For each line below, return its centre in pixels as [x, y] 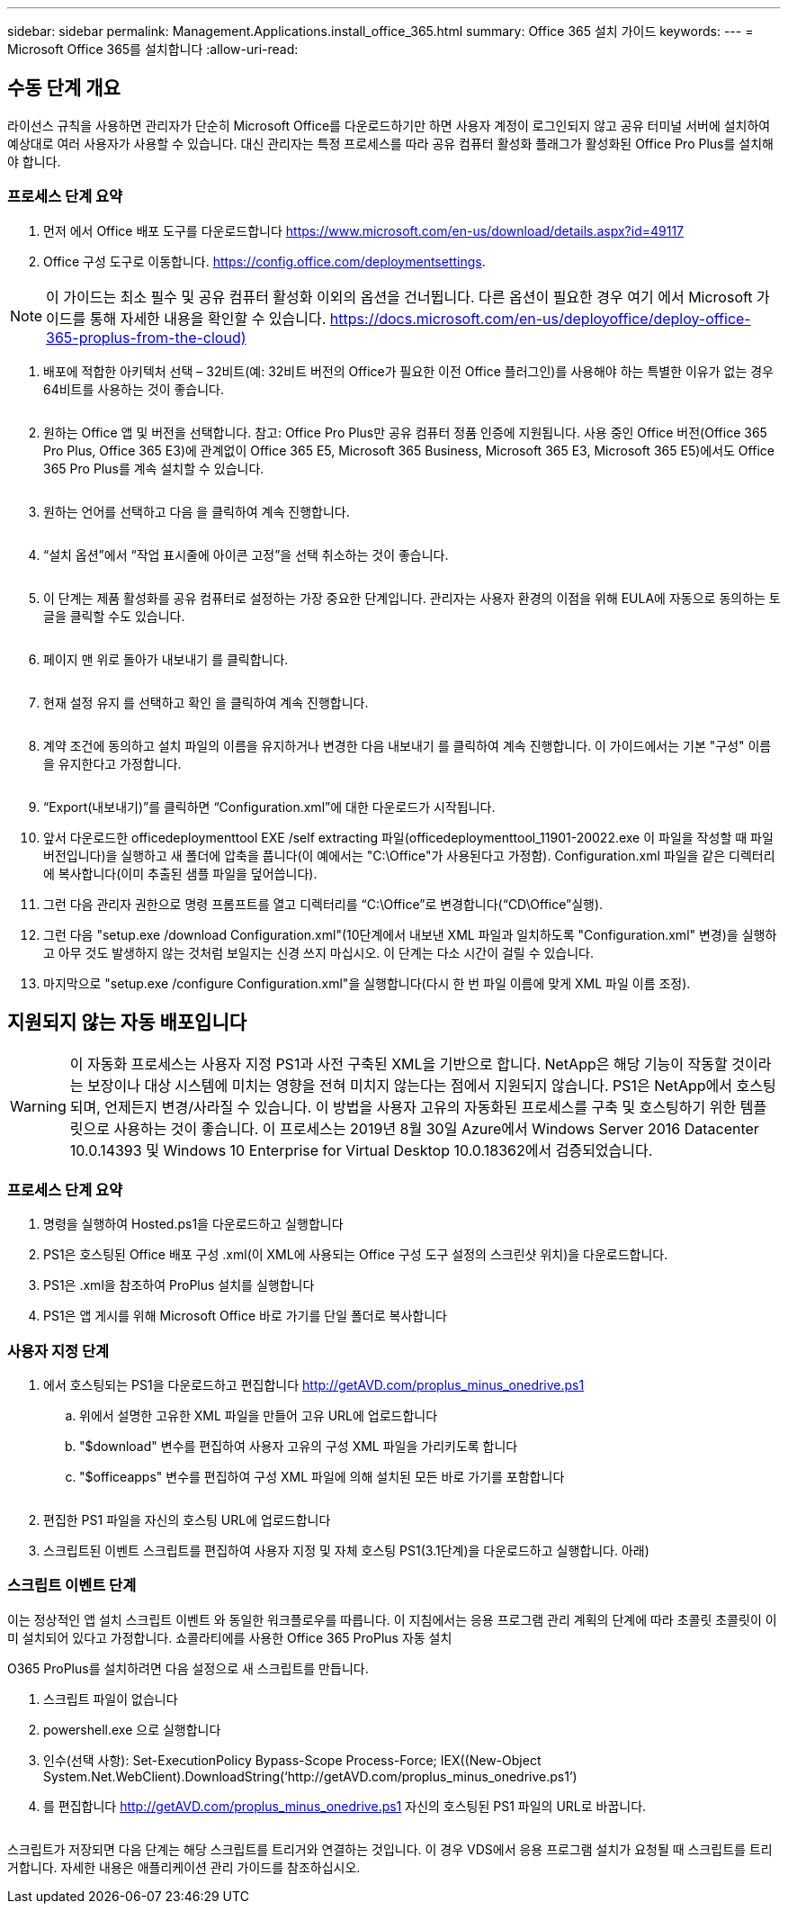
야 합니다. [34, 161]
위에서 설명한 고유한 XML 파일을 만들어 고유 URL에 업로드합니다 [259, 1415]
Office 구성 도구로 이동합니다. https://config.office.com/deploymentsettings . [264, 261]
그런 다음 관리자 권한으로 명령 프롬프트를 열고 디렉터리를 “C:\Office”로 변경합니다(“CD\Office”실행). [323, 904]
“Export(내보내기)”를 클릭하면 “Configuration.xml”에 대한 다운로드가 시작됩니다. [269, 807]
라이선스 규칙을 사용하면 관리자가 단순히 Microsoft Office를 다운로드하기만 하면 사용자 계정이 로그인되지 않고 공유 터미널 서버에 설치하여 [389, 125]
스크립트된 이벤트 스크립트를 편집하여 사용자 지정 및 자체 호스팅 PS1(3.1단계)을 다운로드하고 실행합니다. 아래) [346, 1550]
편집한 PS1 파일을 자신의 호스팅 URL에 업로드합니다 [187, 1519]
